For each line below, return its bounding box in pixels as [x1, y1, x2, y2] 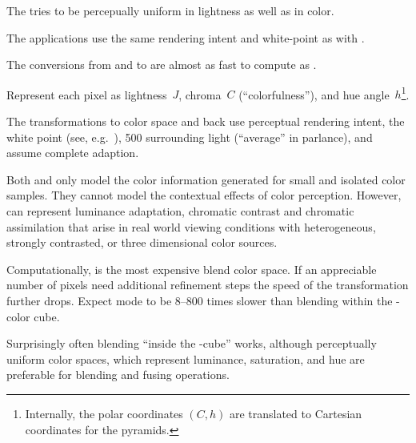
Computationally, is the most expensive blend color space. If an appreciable [6, 260, 377, 277]
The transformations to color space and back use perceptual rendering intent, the [6, 113, 405, 130]
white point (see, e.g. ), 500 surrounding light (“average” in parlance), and [6, 128, 373, 145]
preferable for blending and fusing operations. [6, 366, 230, 383]
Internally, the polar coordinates [25, 405, 183, 421]
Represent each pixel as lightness [6, 86, 167, 103]
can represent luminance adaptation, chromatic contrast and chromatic [6, 203, 354, 219]
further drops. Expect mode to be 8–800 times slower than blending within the [6, 292, 393, 308]
